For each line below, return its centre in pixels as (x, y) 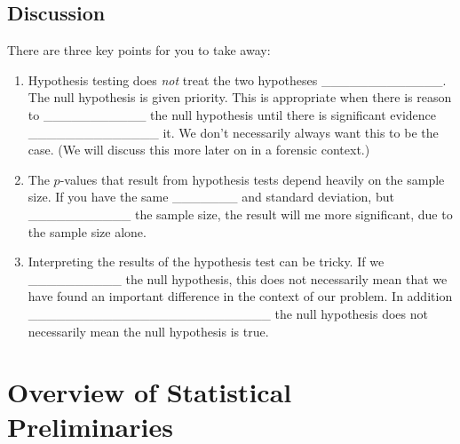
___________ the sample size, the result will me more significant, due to (240, 214)
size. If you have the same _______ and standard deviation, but (211, 197)
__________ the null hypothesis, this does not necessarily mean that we (238, 278)
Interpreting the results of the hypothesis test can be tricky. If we (206, 262)
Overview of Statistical (150, 392)
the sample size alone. (87, 231)
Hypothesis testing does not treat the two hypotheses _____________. (237, 79)
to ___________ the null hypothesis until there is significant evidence (232, 114)
